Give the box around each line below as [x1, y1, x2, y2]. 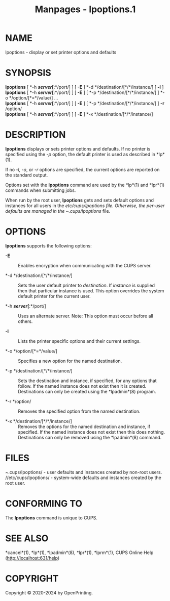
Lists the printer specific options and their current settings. [18, 338, 141, 344]
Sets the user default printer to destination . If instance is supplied [18, 282, 155, 288]
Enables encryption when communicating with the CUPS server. [18, 262, 152, 268]
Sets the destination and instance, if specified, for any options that [18, 378, 157, 384]
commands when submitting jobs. [5, 187, 76, 193]
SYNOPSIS [5, 67, 52, 79]
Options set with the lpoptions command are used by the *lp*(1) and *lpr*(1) [5, 182, 165, 188]
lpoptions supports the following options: [5, 242, 92, 248]
